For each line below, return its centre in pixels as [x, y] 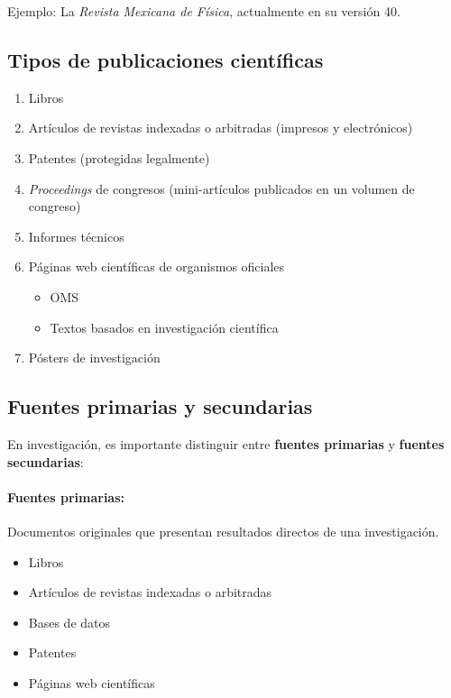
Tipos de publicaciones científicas [166, 59]
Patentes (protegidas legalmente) [119, 157]
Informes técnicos [76, 236]
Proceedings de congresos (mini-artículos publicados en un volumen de [221, 188]
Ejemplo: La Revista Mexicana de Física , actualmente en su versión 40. [204, 11]
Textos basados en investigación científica [164, 327]
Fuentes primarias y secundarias [160, 406]
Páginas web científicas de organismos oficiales [156, 266]
